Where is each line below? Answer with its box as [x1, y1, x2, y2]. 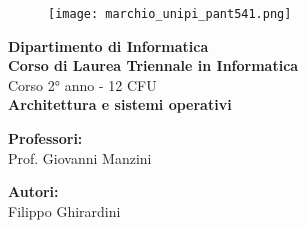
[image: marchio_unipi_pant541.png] [48, 7, 292, 21]
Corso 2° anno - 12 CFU [8, 74, 157, 95]
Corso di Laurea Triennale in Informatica [8, 55, 299, 76]
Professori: [8, 128, 83, 149]
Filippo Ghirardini [8, 200, 121, 221]
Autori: [8, 181, 59, 202]
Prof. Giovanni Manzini [8, 147, 152, 168]
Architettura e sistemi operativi [8, 94, 232, 115]
